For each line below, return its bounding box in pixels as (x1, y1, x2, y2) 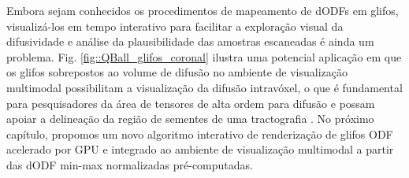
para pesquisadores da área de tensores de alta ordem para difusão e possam (6, 95, 375, 111)
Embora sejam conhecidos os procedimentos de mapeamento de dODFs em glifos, (6, 2, 399, 18)
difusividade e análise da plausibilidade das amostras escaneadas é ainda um (6, 33, 374, 50)
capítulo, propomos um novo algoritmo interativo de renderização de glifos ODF (6, 125, 393, 142)
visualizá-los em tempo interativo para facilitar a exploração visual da (6, 17, 344, 34)
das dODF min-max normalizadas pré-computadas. (6, 156, 253, 172)
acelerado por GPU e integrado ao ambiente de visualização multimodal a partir (6, 141, 394, 158)
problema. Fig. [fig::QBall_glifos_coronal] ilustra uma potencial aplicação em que (6, 48, 402, 65)
